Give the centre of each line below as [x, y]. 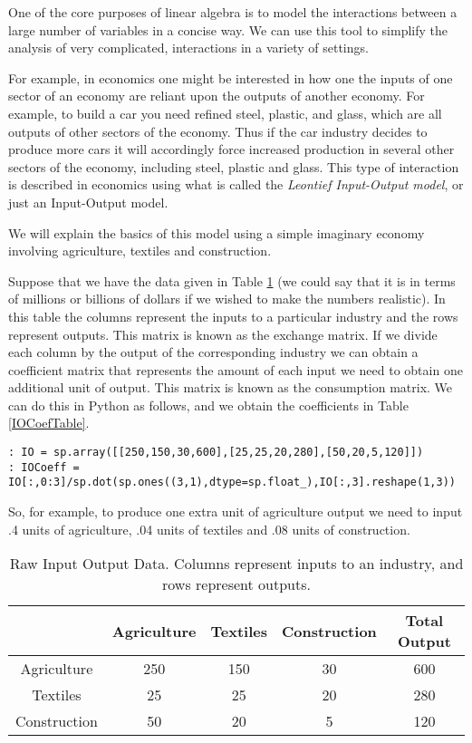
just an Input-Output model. [88, 202]
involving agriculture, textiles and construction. [140, 251]
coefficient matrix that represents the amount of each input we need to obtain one [236, 369]
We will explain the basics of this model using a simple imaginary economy [217, 232]
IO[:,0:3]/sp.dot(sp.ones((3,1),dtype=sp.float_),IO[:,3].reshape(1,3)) [232, 482]
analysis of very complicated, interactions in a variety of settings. [188, 48]
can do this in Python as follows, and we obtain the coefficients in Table [208, 405]
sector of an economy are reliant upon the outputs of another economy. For [217, 96]
